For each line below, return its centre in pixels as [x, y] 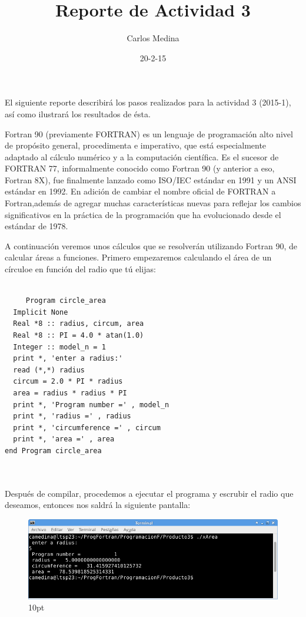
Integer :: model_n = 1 [59, 347]
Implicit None [41, 312]
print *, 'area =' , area [64, 439]
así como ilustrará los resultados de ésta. [78, 113]
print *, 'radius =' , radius [72, 416]
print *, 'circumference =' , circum [87, 428]
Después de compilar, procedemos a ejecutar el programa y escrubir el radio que [149, 493]
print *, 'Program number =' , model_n [91, 405]
